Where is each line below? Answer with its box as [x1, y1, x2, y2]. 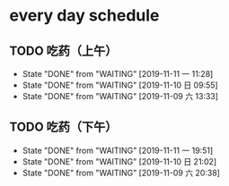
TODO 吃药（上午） [9, 43, 118, 58]
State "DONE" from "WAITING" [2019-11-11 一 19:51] [22, 145, 214, 156]
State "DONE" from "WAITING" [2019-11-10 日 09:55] [22, 80, 218, 90]
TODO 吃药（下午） [9, 120, 118, 135]
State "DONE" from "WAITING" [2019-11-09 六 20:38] [22, 167, 220, 178]
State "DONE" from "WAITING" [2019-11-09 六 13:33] [22, 91, 218, 101]
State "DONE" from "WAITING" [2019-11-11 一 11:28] [22, 69, 214, 79]
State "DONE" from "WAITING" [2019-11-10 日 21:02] [22, 156, 217, 166]
